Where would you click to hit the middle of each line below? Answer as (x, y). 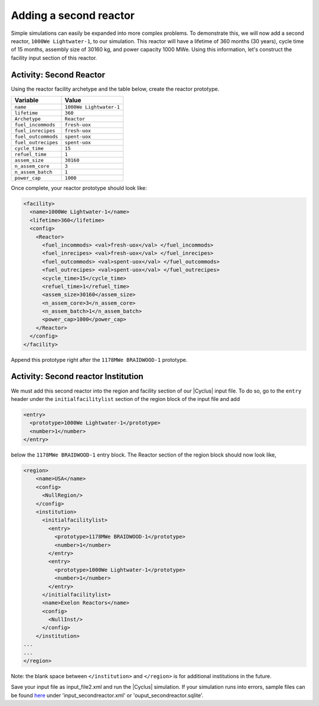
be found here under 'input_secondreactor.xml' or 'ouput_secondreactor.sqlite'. (107, 695)
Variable (27, 101)
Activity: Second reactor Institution (77, 376)
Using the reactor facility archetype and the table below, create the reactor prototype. (115, 89)
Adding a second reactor (73, 15)
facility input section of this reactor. (54, 58)
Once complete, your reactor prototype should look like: (79, 188)
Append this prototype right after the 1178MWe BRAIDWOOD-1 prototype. (99, 360)
